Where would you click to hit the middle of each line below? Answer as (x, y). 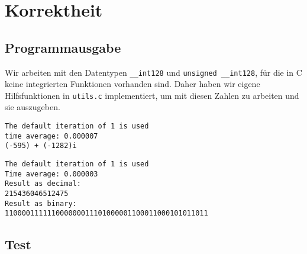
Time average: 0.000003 (51, 174)
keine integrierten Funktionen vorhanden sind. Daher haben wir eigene (133, 84)
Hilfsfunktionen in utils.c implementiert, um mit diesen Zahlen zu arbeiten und (152, 95)
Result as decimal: (43, 184)
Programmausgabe (63, 47)
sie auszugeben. (33, 107)
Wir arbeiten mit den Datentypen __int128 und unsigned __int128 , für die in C (153, 72)
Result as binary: (41, 203)
